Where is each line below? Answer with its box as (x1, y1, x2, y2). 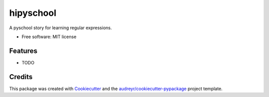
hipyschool (9, 7, 57, 18)
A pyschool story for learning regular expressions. (9, 25, 112, 31)
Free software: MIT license (21, 34, 77, 40)
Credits (9, 72, 33, 81)
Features (9, 47, 37, 55)
